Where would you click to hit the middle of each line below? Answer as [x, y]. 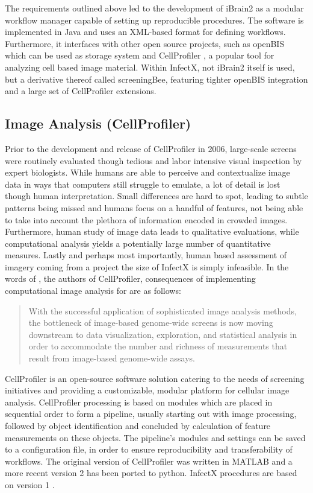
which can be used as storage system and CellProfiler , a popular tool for [140, 55]
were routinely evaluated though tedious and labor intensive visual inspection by [153, 160]
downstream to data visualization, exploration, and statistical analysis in [163, 334]
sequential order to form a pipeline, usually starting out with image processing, [151, 414]
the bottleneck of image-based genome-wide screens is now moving [151, 323]
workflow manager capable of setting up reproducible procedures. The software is [154, 20]
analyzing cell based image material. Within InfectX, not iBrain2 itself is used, [150, 67]
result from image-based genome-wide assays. [112, 358]
